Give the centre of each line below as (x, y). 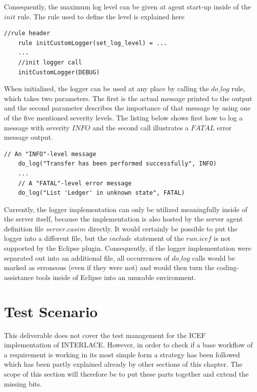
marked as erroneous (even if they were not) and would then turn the (109, 267)
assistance (19, 277)
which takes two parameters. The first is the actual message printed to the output (128, 98)
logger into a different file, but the (56, 238)
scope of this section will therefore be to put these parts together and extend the (127, 373)
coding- (228, 267)
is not (222, 238)
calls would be (214, 257)
